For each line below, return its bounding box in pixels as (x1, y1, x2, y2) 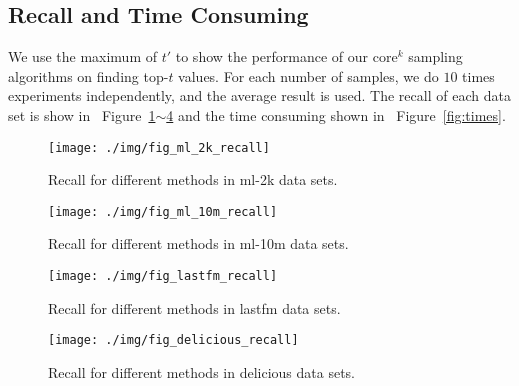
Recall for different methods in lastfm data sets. (48, 297, 341, 318)
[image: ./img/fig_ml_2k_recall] (48, 140, 270, 155)
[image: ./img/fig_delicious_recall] (48, 333, 299, 348)
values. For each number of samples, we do (178, 65, 439, 86)
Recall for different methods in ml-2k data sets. (48, 169, 338, 190)
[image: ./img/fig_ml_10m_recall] (48, 204, 278, 219)
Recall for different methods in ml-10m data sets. (48, 233, 349, 254)
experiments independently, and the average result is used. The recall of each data (8, 85, 511, 106)
